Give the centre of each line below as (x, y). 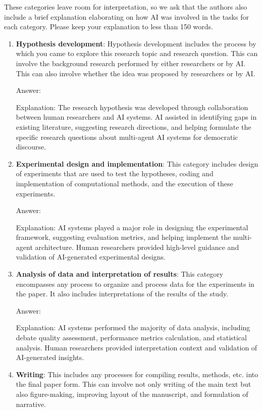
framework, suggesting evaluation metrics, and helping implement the (123, 237)
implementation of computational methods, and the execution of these (124, 183)
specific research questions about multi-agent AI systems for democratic (127, 137)
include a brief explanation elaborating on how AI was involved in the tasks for (126, 16)
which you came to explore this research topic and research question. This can (137, 53)
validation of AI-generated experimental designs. (91, 257)
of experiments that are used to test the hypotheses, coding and (115, 173)
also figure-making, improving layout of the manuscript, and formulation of (132, 394)
